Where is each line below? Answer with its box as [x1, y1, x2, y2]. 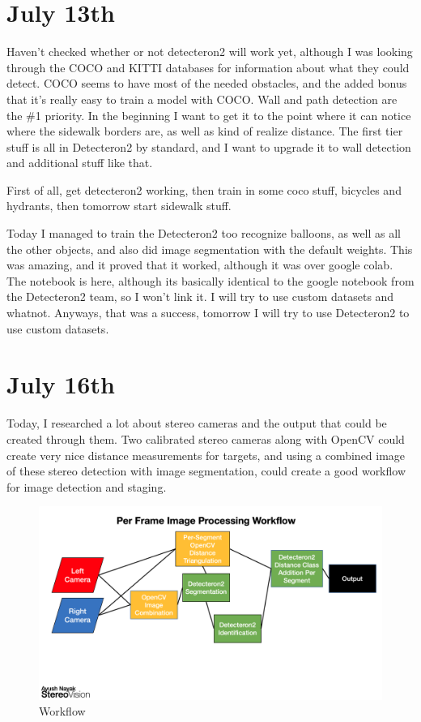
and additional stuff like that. [6, 154, 153, 171]
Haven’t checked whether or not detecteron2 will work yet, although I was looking [6, 43, 413, 60]
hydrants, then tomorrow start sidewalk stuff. [6, 197, 232, 214]
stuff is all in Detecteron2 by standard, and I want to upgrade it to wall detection [6, 138, 411, 155]
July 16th [6, 367, 115, 401]
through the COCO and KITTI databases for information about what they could [6, 58, 410, 75]
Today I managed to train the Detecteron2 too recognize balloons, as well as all [6, 225, 402, 242]
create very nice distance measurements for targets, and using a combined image [6, 446, 406, 463]
